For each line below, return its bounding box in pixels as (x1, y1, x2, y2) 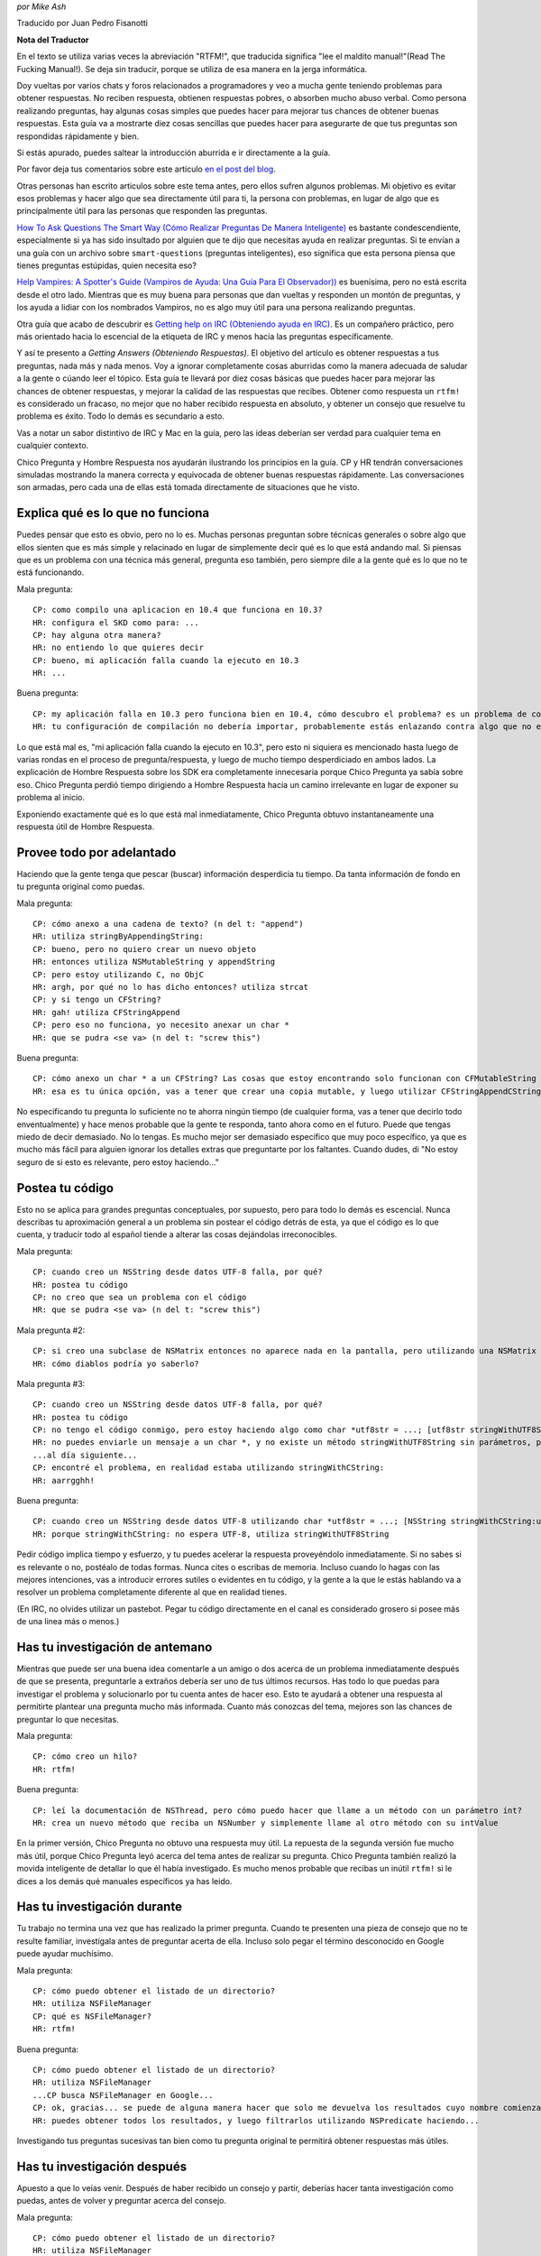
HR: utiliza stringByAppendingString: (32, 931, 205, 942)
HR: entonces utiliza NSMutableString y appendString (32, 957, 275, 967)
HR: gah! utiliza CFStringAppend (32, 1007, 180, 1017)
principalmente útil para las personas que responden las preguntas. (16, 206, 268, 217)
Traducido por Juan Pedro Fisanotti (16, 18, 149, 29)
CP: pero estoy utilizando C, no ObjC (32, 969, 205, 979)
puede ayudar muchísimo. (16, 1948, 114, 1959)
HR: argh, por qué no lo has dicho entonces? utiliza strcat (32, 982, 308, 993)
